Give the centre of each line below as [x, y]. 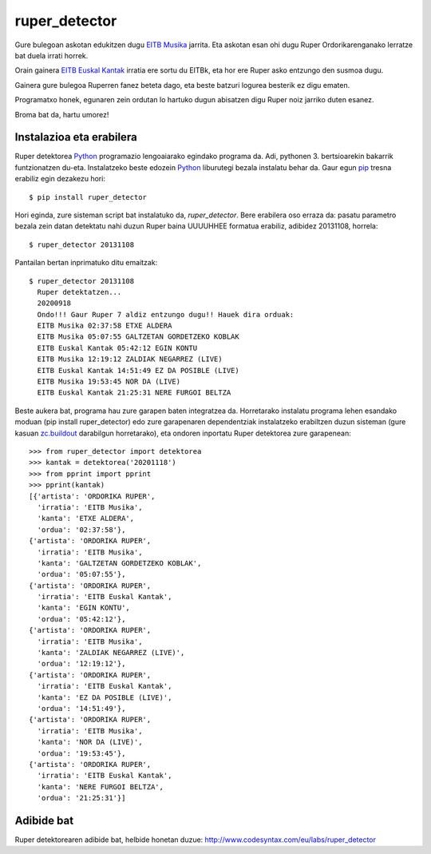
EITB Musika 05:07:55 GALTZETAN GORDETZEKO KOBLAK [138, 337]
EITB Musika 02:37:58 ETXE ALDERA [105, 326]
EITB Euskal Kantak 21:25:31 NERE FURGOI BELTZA [134, 393]
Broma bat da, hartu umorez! [62, 114]
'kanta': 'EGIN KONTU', [84, 608]
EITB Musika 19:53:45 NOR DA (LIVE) [109, 382]
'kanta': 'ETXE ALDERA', [86, 518]
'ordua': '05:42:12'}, [81, 619]
